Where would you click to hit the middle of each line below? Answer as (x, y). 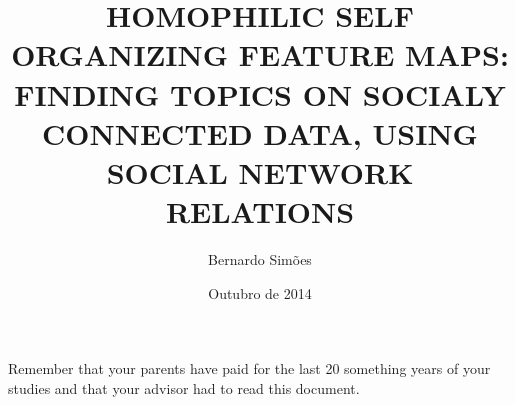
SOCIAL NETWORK (260, 171)
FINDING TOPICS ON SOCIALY (260, 93)
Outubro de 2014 (260, 292)
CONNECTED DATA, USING (260, 132)
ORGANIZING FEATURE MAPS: (260, 54)
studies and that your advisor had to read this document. (184, 387)
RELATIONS (260, 211)
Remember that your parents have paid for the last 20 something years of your (249, 368)
